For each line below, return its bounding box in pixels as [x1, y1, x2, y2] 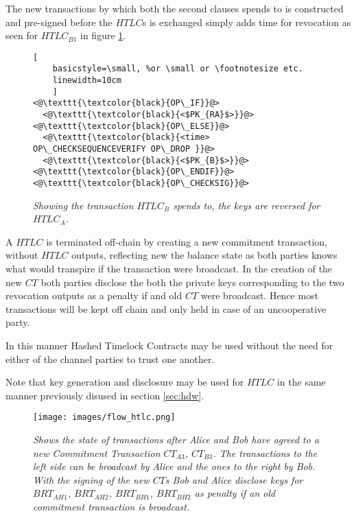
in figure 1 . [80, 28, 126, 43]
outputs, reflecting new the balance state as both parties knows [71, 248, 337, 262]
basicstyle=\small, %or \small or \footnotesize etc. [52, 64, 303, 74]
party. [5, 315, 30, 329]
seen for [5, 28, 38, 43]
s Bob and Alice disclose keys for [165, 472, 303, 486]
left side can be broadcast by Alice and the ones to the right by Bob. [33, 459, 316, 473]
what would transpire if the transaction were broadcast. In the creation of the [5, 261, 333, 276]
